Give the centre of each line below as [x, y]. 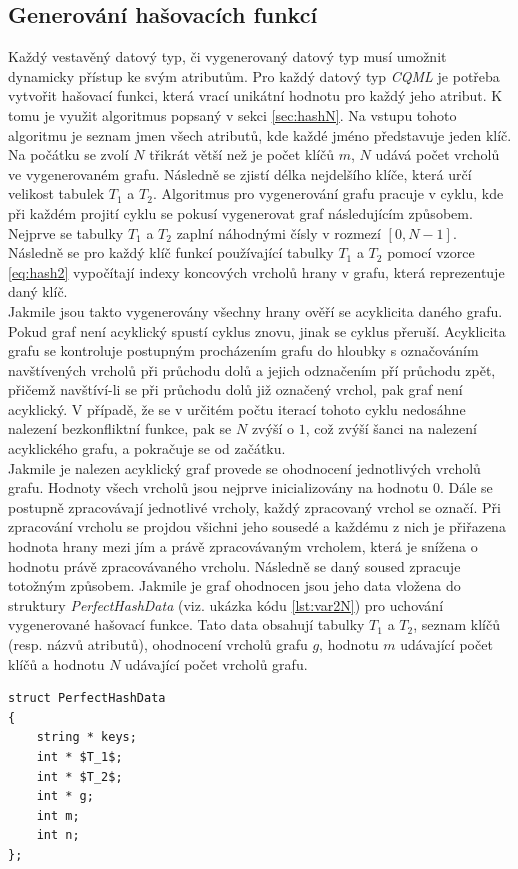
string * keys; [86, 737]
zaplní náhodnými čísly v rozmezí [278, 232]
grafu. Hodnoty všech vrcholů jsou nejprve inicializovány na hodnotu [218, 487]
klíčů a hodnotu [56, 663]
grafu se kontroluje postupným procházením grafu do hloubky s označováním [243, 350]
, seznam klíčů [456, 624]
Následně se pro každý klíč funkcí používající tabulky [171, 252]
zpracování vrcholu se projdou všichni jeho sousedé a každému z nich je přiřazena [257, 526]
